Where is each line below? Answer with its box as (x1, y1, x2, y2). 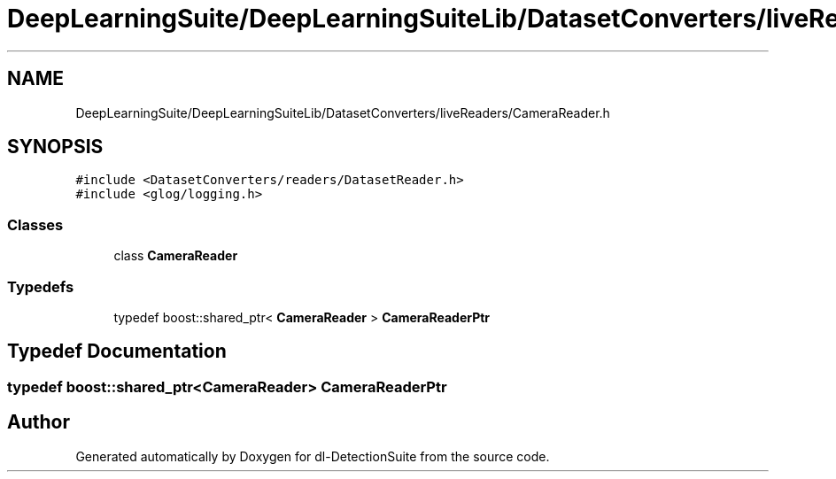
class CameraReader (113, 248, 238, 264)
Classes (7, 215, 64, 234)
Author (7, 411, 70, 434)
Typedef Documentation (7, 340, 227, 363)
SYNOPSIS (7, 135, 104, 158)
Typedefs (7, 277, 74, 296)
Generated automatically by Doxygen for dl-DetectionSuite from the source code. (75, 448, 550, 464)
